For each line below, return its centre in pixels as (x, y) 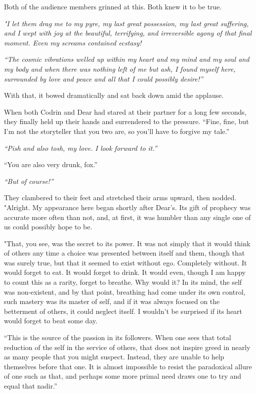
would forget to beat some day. (51, 321)
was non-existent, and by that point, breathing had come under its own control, (125, 291)
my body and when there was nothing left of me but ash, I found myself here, (120, 68)
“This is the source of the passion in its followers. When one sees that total (118, 337)
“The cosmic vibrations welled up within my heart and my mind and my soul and (127, 59)
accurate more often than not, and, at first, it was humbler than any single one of (128, 217)
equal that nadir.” (31, 386)
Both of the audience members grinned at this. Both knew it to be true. (113, 6)
